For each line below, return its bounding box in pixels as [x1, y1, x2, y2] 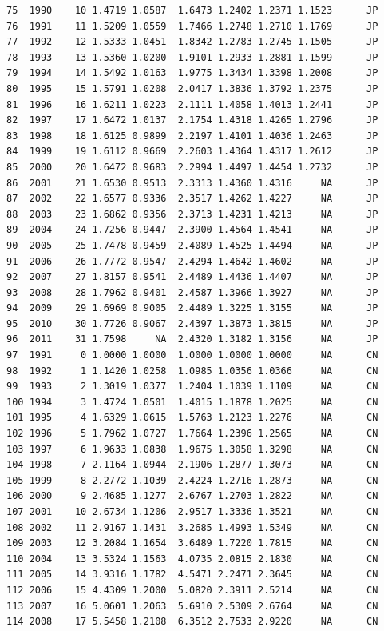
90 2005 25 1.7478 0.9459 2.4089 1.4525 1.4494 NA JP [6, 239, 378, 251]
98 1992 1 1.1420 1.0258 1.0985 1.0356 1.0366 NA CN [6, 365, 378, 377]
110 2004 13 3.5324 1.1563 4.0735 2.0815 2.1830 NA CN [6, 553, 378, 565]
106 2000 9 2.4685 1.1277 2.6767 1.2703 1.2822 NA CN [6, 490, 378, 502]
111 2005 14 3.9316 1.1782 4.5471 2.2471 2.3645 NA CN [6, 569, 378, 581]
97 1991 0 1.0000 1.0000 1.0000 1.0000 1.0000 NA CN [6, 349, 378, 361]
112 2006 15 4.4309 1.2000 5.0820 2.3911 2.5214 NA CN [6, 584, 378, 596]
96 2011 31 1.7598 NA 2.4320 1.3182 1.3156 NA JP [6, 333, 378, 345]
